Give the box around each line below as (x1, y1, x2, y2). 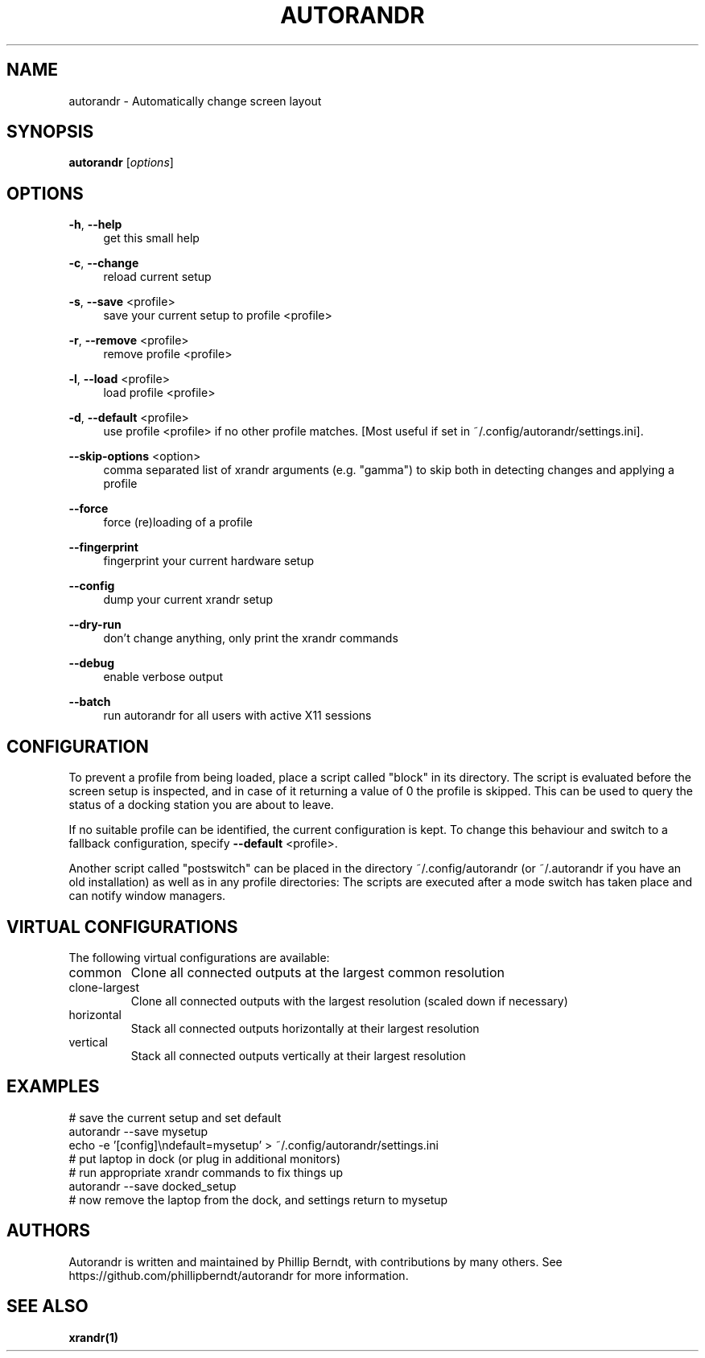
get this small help (103, 231, 200, 246)
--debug (68, 656, 115, 671)
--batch (68, 695, 111, 709)
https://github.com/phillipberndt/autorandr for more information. (68, 1268, 409, 1282)
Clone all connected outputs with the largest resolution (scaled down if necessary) (130, 993, 568, 1008)
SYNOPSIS (6, 122, 94, 142)
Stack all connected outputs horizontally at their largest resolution (130, 1021, 480, 1035)
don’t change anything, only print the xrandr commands (103, 631, 398, 646)
